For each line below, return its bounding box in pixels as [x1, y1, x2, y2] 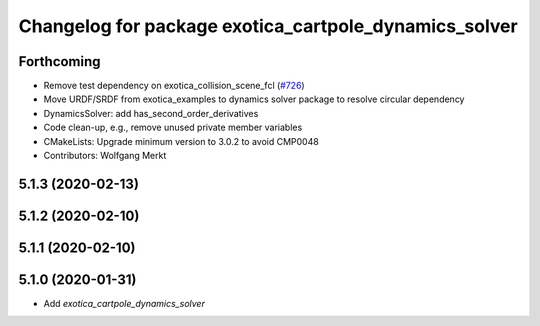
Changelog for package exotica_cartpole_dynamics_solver [18, 15, 519, 37]
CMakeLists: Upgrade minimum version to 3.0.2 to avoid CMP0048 [43, 135, 319, 147]
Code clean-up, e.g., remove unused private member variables [43, 121, 303, 134]
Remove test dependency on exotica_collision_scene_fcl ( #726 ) [43, 80, 305, 92]
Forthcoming [18, 53, 101, 70]
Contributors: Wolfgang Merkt [43, 150, 167, 162]
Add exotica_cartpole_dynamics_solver [43, 297, 205, 309]
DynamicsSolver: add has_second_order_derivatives [43, 107, 259, 119]
